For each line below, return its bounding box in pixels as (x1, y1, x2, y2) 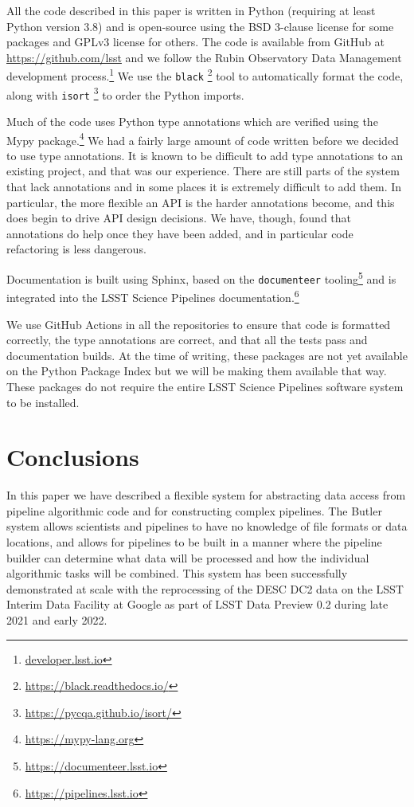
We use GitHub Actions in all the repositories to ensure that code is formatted (6, 315, 391, 332)
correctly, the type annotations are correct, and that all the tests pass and (6, 331, 368, 348)
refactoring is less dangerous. (6, 241, 146, 257)
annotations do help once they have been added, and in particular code (6, 225, 353, 241)
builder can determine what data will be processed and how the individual (6, 549, 369, 566)
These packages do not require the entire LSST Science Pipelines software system (6, 378, 404, 394)
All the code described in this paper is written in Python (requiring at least (6, 2, 376, 18)
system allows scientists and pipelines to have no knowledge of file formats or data (6, 518, 408, 535)
